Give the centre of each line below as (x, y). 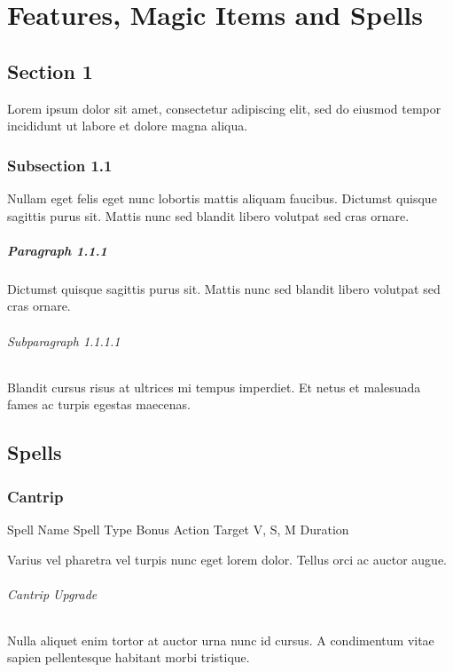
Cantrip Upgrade (52, 593)
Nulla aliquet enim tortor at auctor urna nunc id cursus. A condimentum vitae (221, 640)
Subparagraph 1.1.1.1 (64, 340)
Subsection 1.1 (60, 165)
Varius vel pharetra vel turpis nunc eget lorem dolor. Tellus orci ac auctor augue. (227, 559)
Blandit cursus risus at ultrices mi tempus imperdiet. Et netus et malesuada (214, 387)
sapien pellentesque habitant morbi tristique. (129, 657)
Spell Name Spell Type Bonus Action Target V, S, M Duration (178, 529)
